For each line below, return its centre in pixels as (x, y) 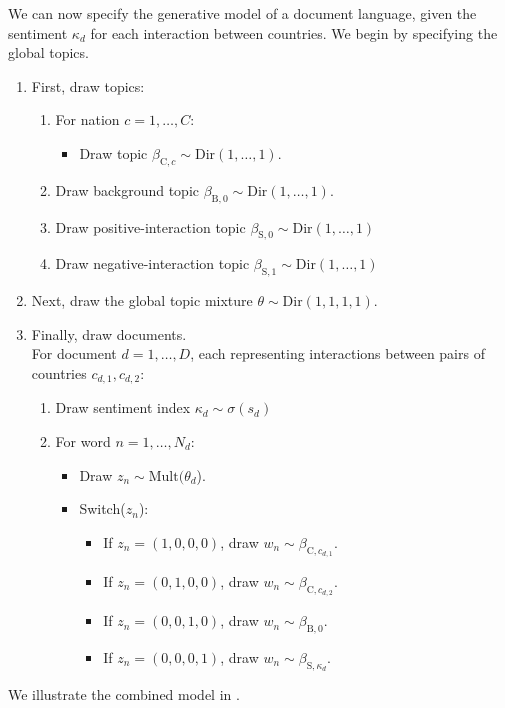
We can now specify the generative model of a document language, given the (242, 13)
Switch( (102, 508)
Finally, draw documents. (109, 333)
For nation (87, 119)
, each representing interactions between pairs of (337, 353)
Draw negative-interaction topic (152, 263)
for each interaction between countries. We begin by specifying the (294, 32)
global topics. (48, 52)
